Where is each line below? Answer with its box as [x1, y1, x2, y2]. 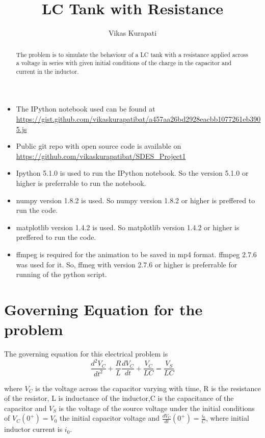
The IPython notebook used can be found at [16, 103, 155, 114]
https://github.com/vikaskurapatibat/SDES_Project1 [16, 150, 186, 161]
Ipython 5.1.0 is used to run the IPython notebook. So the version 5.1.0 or [16, 168, 249, 178]
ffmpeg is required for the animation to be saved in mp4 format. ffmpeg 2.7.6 [16, 249, 257, 260]
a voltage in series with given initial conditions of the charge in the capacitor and [16, 59, 232, 67]
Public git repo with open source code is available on [16, 141, 181, 151]
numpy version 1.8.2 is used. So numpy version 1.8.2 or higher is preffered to [16, 195, 255, 205]
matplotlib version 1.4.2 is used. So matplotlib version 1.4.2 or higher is [16, 222, 240, 232]
